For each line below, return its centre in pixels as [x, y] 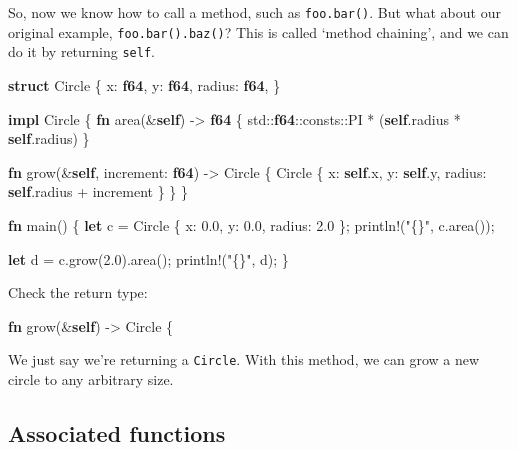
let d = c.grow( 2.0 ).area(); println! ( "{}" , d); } [148, 258]
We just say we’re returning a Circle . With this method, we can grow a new [244, 359]
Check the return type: [78, 292]
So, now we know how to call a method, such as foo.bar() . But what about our [254, 12]
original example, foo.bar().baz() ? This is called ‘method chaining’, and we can [258, 31]
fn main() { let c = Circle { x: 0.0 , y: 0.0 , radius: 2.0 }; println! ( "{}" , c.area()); [251, 224]
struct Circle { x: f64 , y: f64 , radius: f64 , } [144, 84]
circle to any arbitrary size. [91, 378]
